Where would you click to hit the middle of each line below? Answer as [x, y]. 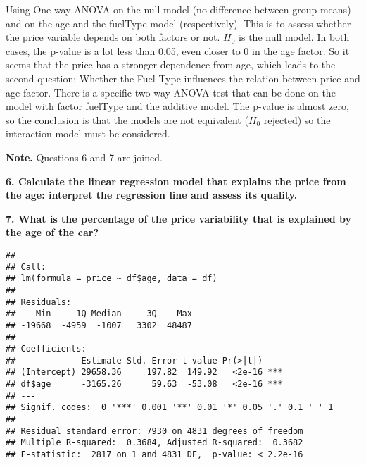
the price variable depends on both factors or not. [113, 37]
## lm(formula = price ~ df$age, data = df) [112, 279]
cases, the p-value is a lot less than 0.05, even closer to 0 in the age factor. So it [178, 50]
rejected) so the [297, 119]
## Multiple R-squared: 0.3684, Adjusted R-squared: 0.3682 [154, 443]
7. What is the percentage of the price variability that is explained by [178, 218]
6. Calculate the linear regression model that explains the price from [176, 181]
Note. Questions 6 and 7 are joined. [84, 157]
